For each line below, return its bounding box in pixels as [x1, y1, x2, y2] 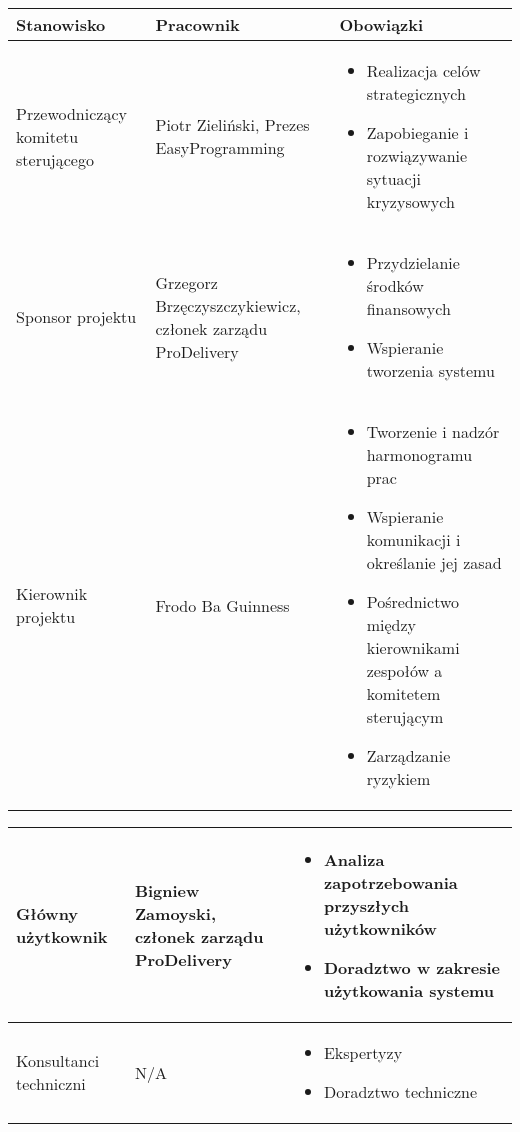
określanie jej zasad [366, 551, 502, 574]
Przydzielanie [366, 251, 460, 274]
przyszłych [323, 894, 409, 917]
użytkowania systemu [323, 979, 495, 1002]
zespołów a [366, 659, 443, 682]
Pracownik [155, 13, 240, 36]
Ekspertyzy [323, 1041, 403, 1064]
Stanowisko [16, 13, 106, 36]
